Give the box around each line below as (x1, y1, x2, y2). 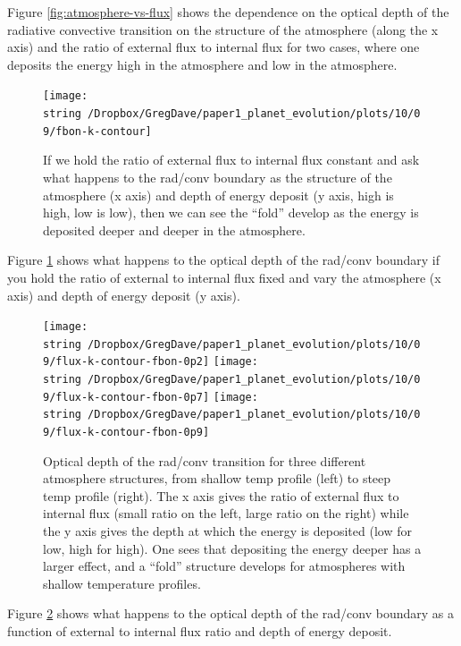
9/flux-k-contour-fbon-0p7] (43, 390, 210, 404)
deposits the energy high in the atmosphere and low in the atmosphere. (7, 55, 398, 73)
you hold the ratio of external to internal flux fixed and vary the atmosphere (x (7, 268, 441, 286)
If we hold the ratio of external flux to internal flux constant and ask (43, 150, 420, 169)
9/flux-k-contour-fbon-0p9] (43, 426, 210, 439)
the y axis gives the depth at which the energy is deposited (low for (43, 522, 412, 540)
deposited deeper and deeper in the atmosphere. (43, 220, 306, 239)
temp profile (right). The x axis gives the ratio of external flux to (43, 486, 399, 505)
